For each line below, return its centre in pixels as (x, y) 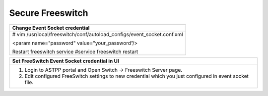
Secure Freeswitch (49, 13)
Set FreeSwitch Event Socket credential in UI (66, 61)
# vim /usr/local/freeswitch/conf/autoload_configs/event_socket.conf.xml (98, 34)
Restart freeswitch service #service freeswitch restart (75, 51)
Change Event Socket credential (51, 28)
